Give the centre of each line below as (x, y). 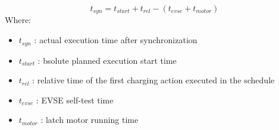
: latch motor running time (90, 120)
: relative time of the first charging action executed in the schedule (153, 80)
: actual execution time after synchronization (116, 40)
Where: (18, 20)
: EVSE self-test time (75, 100)
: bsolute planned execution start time (107, 60)
